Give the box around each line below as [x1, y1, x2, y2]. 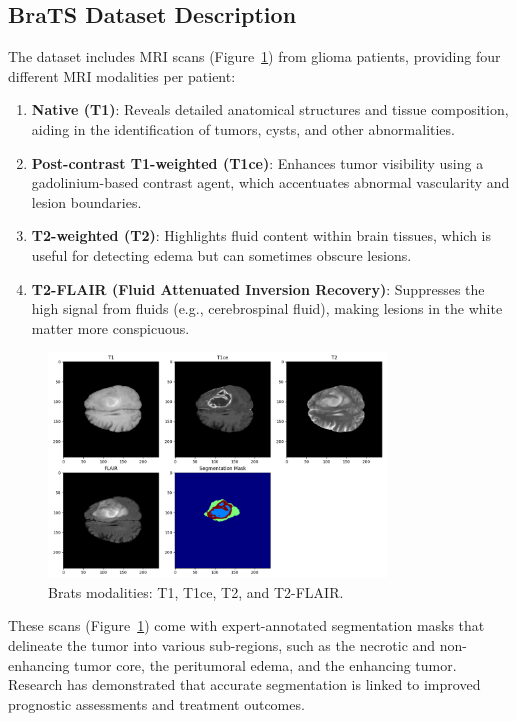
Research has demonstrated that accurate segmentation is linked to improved [8, 674, 481, 695]
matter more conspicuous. [31, 317, 190, 338]
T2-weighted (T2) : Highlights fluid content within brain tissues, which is [31, 225, 491, 246]
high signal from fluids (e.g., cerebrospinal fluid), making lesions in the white [31, 298, 503, 319]
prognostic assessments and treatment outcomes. [8, 693, 305, 714]
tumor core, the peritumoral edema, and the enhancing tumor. [74, 654, 457, 675]
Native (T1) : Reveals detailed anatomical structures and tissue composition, [31, 99, 509, 120]
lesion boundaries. [31, 191, 142, 212]
